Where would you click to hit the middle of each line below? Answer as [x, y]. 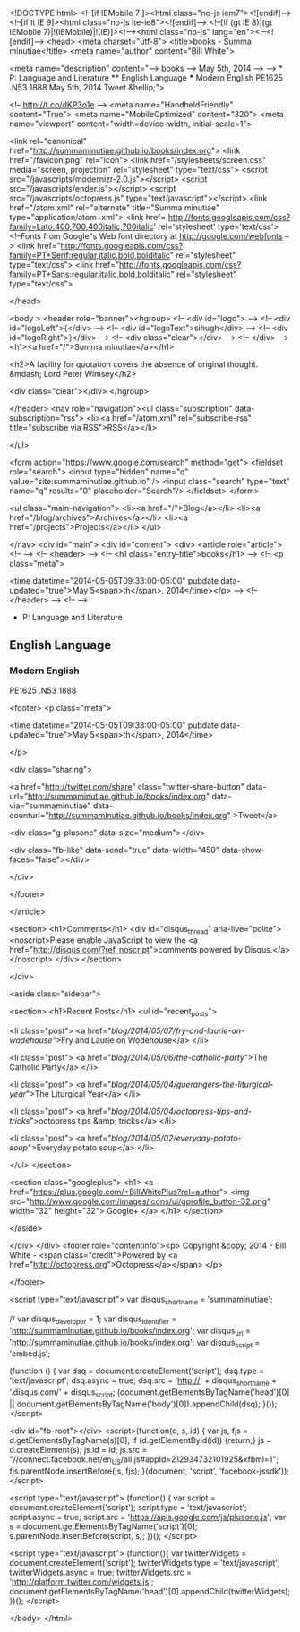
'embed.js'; [30, 1354]
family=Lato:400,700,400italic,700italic [81, 226]
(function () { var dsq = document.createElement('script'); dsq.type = [137, 1371]
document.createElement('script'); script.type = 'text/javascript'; [129, 1507]
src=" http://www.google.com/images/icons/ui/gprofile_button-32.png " [140, 1201]
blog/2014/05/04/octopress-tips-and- [181, 1111]
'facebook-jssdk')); [254, 1471]
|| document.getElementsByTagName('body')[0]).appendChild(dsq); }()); [143, 1404]
